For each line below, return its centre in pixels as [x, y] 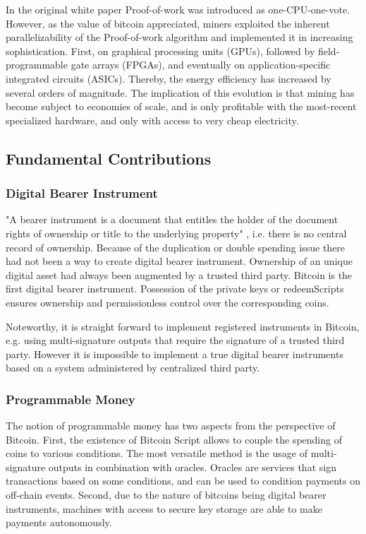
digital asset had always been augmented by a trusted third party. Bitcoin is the [179, 274]
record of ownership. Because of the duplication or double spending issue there [176, 247]
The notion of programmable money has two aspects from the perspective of [171, 426]
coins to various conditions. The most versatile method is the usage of [157, 453]
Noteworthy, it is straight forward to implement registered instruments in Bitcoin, [183, 326]
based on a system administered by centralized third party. [133, 368]
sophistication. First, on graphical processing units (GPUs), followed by [160, 51]
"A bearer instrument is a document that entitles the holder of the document [172, 219]
